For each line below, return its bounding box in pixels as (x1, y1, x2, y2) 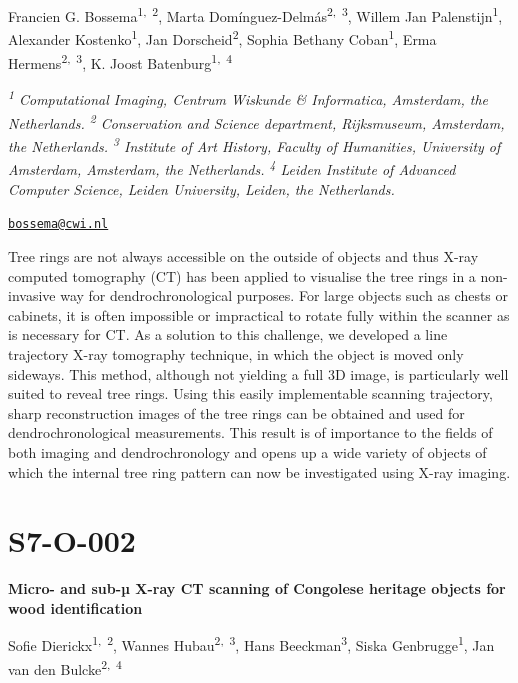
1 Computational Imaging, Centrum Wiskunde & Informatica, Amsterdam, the (8, 86, 489, 110)
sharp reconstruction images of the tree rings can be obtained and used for (8, 402, 465, 423)
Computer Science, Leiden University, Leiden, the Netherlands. (8, 178, 395, 199)
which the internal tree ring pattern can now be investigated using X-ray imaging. (8, 461, 511, 482)
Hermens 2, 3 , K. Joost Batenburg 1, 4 (8, 49, 233, 73)
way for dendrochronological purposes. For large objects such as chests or (60, 285, 509, 306)
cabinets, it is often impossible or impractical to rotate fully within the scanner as (8, 304, 510, 325)
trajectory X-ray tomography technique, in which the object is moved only (8, 343, 464, 364)
